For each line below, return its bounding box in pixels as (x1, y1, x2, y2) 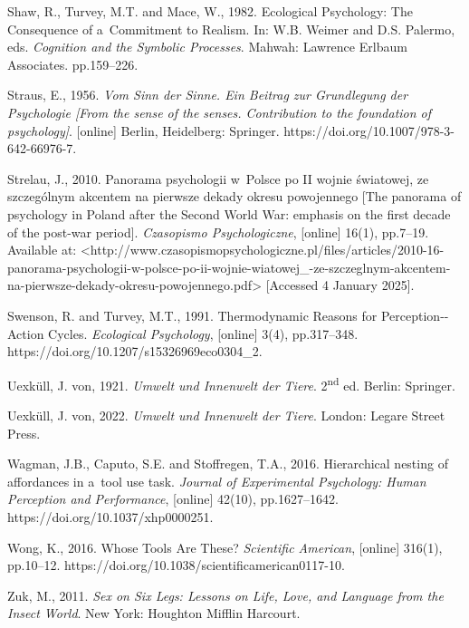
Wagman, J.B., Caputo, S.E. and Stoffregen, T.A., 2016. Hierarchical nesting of (7, 454, 448, 473)
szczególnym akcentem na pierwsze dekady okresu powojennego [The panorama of (7, 187, 462, 206)
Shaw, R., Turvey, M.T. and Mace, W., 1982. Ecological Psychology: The (7, 2, 413, 20)
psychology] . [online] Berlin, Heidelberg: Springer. (7, 121, 280, 140)
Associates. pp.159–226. (7, 54, 139, 73)
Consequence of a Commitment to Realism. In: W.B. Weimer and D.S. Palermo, (7, 19, 455, 38)
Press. (7, 423, 41, 442)
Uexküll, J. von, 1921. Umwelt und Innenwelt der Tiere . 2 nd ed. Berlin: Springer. (7, 372, 455, 394)
